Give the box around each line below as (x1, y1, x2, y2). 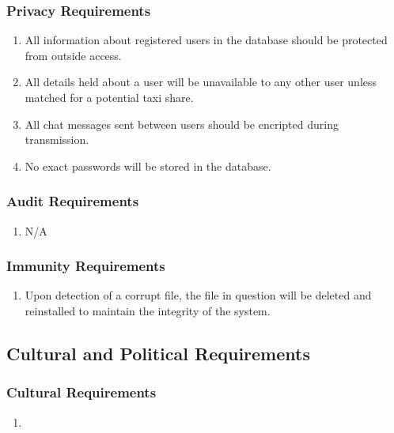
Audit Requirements (6, 191, 139, 211)
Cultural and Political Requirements (6, 341, 310, 365)
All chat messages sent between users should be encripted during (25, 115, 339, 132)
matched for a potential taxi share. (25, 89, 194, 105)
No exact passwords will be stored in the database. (25, 157, 271, 174)
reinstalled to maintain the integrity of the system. (25, 303, 271, 318)
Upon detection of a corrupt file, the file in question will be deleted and (25, 287, 372, 303)
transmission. (25, 131, 89, 148)
